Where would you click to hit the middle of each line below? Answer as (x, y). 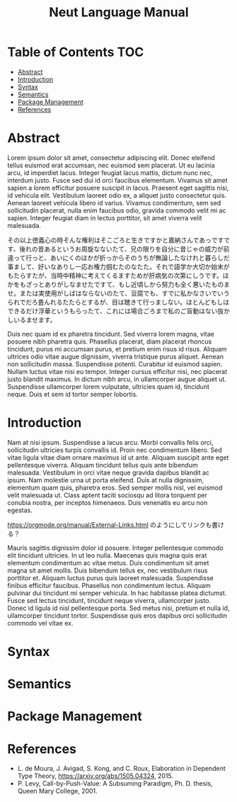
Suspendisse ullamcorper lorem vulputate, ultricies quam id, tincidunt (109, 386)
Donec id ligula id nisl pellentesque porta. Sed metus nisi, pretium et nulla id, (118, 608)
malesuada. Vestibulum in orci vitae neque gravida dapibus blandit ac (109, 473)
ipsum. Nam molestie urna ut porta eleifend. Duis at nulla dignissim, (105, 480)
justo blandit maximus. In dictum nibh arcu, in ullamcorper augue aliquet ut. (117, 379)
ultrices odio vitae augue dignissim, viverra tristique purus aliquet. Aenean (116, 356)
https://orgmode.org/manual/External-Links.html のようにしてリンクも (110, 524)
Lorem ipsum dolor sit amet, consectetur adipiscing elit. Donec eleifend (111, 157)
